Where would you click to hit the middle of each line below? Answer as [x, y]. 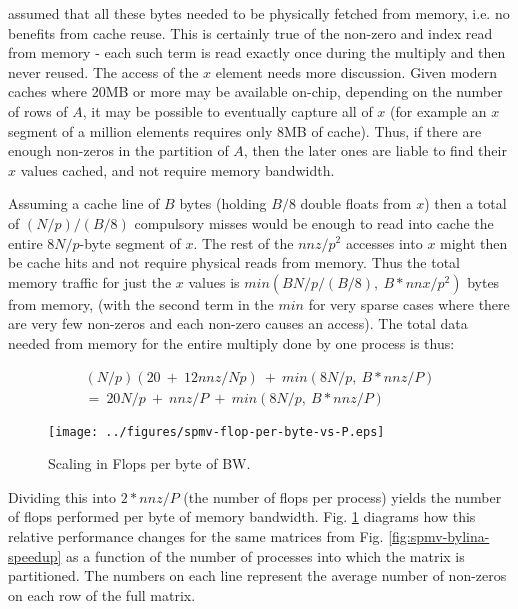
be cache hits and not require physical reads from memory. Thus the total [234, 262]
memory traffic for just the [90, 281]
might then [474, 242]
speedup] [35, 555]
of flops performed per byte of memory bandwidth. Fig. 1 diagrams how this [242, 516]
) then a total [465, 203]
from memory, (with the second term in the [141, 303]
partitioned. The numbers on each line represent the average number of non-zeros [257, 575]
